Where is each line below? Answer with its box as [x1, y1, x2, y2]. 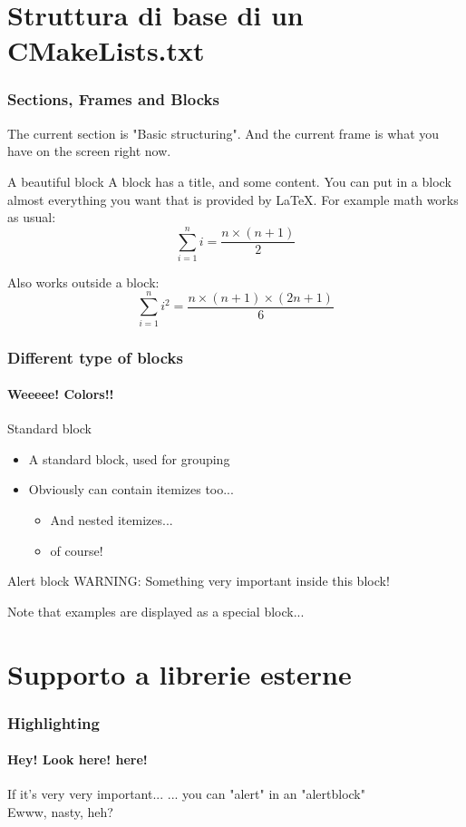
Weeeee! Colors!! [7, 384, 114, 404]
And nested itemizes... [50, 511, 173, 530]
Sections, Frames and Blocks [7, 88, 219, 111]
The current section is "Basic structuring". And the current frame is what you [7, 123, 440, 142]
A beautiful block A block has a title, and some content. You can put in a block [7, 171, 451, 190]
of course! [50, 540, 103, 559]
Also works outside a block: [7, 272, 160, 291]
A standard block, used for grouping [28, 449, 230, 468]
